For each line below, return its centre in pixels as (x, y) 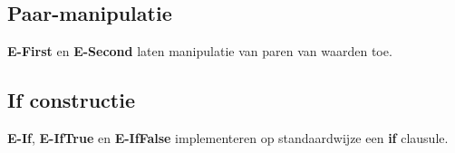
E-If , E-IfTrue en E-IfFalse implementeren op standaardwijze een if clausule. (228, 138)
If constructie (71, 100)
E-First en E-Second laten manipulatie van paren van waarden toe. (200, 51)
